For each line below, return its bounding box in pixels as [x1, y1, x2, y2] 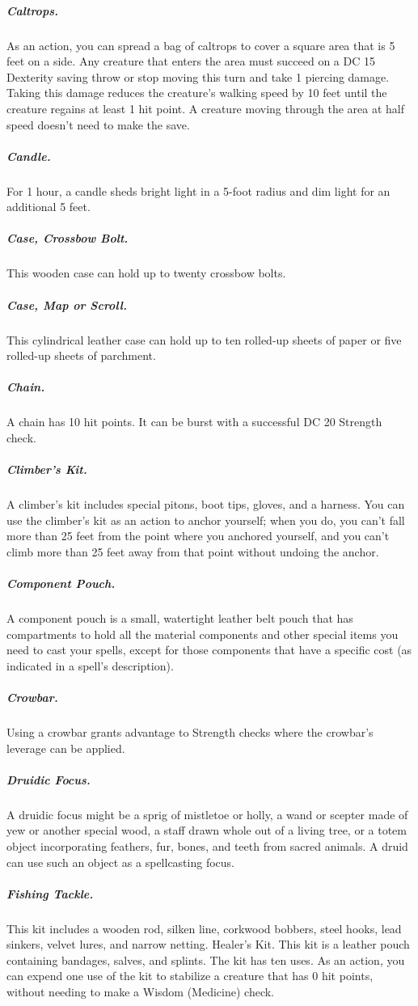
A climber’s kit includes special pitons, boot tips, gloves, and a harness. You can [6, 496, 405, 513]
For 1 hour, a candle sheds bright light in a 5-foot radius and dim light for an [6, 182, 391, 199]
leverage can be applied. [6, 739, 125, 756]
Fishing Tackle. [6, 885, 94, 902]
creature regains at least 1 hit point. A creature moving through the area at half [6, 99, 404, 116]
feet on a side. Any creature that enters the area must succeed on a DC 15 [6, 53, 375, 70]
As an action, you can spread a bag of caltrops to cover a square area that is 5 [6, 36, 395, 53]
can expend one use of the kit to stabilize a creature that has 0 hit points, [6, 967, 374, 984]
